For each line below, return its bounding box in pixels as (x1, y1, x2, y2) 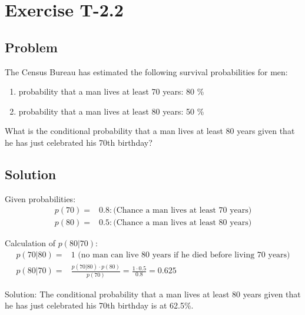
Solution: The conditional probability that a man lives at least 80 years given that (5, 287, 301, 300)
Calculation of (5, 237, 55, 249)
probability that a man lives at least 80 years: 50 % (18, 105, 204, 117)
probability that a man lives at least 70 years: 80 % (18, 85, 204, 98)
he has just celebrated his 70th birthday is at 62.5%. (5, 299, 194, 311)
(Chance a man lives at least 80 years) (113, 219, 252, 227)
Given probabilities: (5, 192, 76, 205)
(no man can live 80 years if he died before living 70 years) (78, 251, 290, 260)
